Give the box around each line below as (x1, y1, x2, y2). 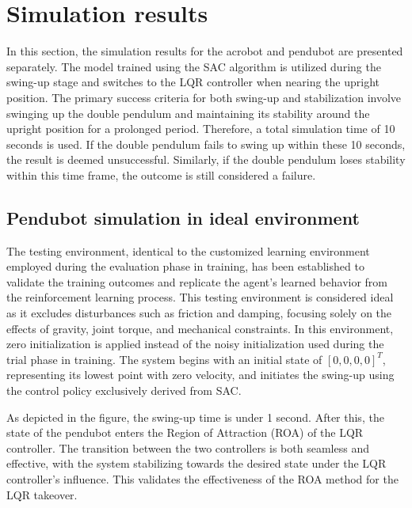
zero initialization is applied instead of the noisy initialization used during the (6, 336, 384, 352)
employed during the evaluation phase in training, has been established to (6, 258, 364, 275)
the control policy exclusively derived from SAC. (6, 382, 242, 399)
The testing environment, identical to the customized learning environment (6, 242, 370, 259)
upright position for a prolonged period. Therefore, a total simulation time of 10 (6, 120, 395, 137)
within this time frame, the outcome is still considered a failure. (6, 166, 316, 183)
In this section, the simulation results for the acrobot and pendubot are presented (6, 43, 403, 59)
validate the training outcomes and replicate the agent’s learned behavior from (6, 273, 388, 290)
